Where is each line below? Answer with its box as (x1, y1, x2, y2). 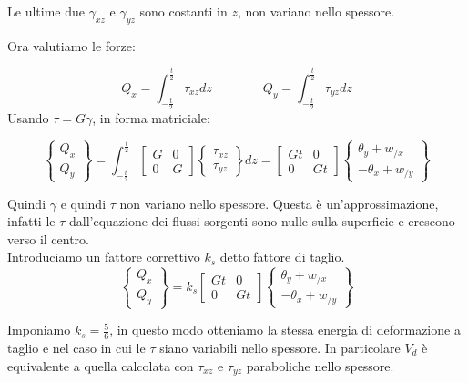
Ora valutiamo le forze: (7, 36, 136, 55)
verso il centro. (7, 229, 89, 248)
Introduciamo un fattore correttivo (7, 247, 200, 266)
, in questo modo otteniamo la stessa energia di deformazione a (109, 320, 461, 339)
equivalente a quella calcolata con (7, 356, 194, 375)
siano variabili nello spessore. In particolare (159, 338, 401, 357)
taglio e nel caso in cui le (7, 338, 146, 357)
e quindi (60, 193, 107, 212)
